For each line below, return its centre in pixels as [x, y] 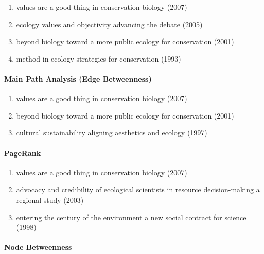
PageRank [23, 153]
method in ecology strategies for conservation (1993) [99, 58]
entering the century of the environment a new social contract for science [131, 217]
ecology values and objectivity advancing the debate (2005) [109, 24]
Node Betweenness [38, 247]
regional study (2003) [50, 199]
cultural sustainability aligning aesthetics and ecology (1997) [112, 133]
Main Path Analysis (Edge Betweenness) [78, 78]
